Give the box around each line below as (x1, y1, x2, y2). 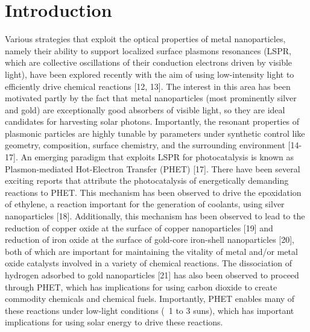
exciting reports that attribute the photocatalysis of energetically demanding (5, 174, 289, 187)
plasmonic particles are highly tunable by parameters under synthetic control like (5, 127, 305, 139)
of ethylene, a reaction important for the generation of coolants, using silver (5, 198, 285, 210)
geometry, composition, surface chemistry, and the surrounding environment (5, 139, 285, 151)
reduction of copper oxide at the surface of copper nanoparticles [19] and (5, 221, 273, 234)
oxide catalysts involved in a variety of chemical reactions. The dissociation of (5, 257, 293, 269)
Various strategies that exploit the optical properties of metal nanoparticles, (5, 33, 286, 45)
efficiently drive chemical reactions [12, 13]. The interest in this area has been (5, 80, 291, 92)
